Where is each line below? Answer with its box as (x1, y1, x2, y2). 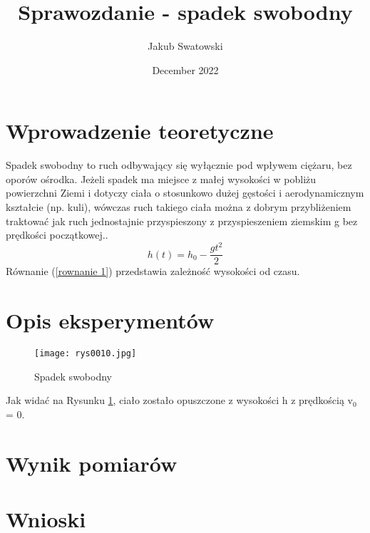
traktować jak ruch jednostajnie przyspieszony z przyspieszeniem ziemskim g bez (6, 213, 358, 228)
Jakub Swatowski (148, 38, 223, 53)
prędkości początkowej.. (6, 227, 108, 242)
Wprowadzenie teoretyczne (6, 116, 274, 145)
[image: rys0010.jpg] (34, 348, 137, 359)
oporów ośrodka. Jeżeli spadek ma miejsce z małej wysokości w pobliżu (6, 171, 317, 186)
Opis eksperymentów (6, 306, 215, 335)
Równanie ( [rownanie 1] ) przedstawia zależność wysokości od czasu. (6, 264, 300, 279)
